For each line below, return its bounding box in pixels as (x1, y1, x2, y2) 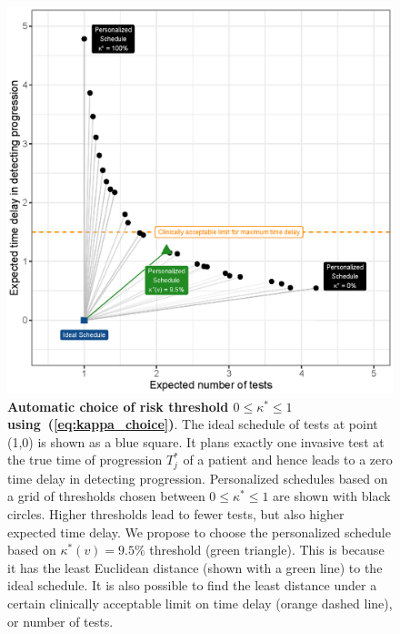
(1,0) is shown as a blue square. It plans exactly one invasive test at (7, 432, 385, 451)
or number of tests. (7, 611, 114, 630)
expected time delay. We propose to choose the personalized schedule (7, 522, 391, 541)
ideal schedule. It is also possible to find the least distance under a (7, 576, 377, 595)
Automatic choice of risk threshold (7, 396, 229, 415)
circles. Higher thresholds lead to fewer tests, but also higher (7, 505, 345, 524)
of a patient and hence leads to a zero (183, 450, 393, 469)
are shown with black (273, 486, 391, 506)
